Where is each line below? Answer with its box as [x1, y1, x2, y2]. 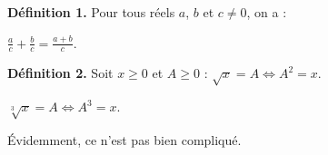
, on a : [246, 3, 287, 21]
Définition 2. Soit [7, 63, 114, 82]
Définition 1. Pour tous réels [7, 3, 175, 21]
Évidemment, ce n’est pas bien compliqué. [7, 130, 242, 149]
